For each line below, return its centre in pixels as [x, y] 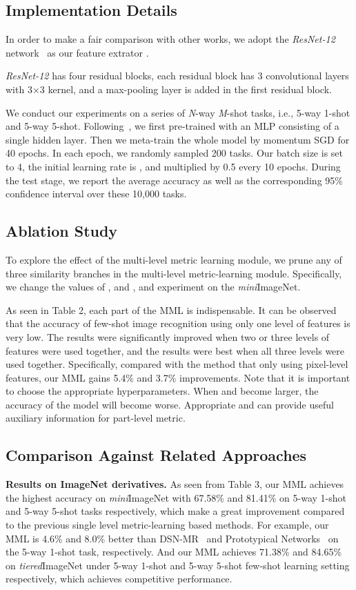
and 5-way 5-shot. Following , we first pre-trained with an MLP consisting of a [172, 126]
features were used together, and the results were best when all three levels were [175, 350]
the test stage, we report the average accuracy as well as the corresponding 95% [174, 180]
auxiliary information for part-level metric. [96, 418]
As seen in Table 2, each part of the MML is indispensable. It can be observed [171, 309]
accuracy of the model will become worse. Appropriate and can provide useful [170, 404]
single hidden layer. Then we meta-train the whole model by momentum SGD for [178, 139]
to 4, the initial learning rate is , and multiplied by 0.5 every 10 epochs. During [173, 166]
